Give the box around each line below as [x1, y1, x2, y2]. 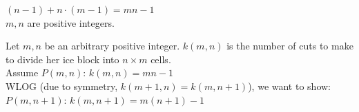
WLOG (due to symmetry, [6, 78, 118, 93]
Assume [6, 65, 39, 80]
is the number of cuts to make [226, 38, 353, 53]
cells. [151, 52, 171, 66]
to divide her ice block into [6, 52, 119, 66]
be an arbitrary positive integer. [44, 38, 180, 53]
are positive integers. [27, 15, 115, 30]
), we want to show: [248, 78, 331, 93]
